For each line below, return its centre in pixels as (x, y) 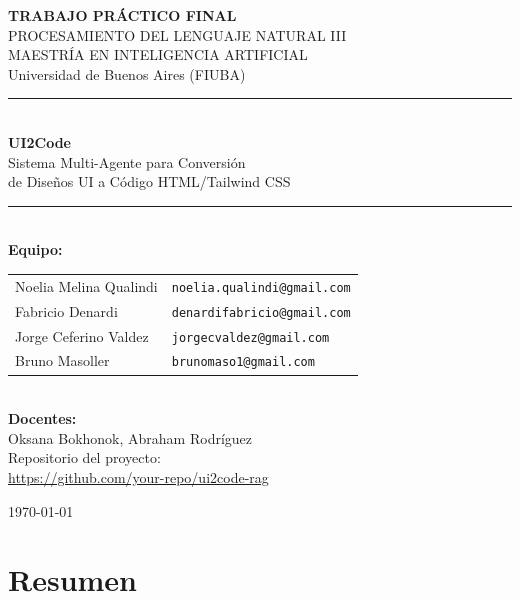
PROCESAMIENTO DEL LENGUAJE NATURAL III (177, 34)
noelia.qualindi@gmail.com (261, 287)
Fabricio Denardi (66, 310)
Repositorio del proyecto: (84, 457)
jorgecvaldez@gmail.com (250, 337)
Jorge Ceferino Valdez (82, 335)
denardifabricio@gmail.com (261, 312)
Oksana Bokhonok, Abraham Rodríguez (130, 437)
